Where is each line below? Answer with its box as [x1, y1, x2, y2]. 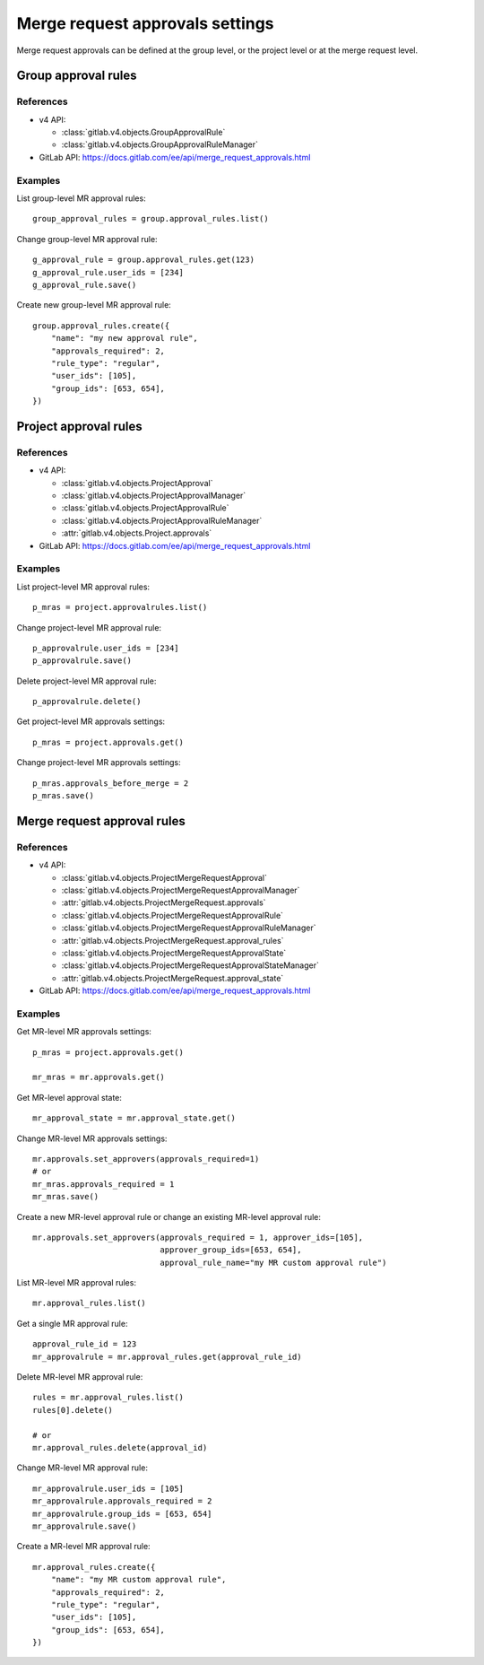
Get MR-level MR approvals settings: [16, 1026, 152, 1037]
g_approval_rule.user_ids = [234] [32, 267, 184, 277]
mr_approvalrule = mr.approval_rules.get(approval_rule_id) [32, 1351, 302, 1362]
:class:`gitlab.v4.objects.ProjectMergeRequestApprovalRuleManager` [61, 922, 316, 933]
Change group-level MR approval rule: [16, 233, 158, 244]
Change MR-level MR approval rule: [16, 1462, 148, 1473]
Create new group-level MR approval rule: [16, 300, 172, 310]
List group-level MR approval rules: [16, 193, 147, 204]
